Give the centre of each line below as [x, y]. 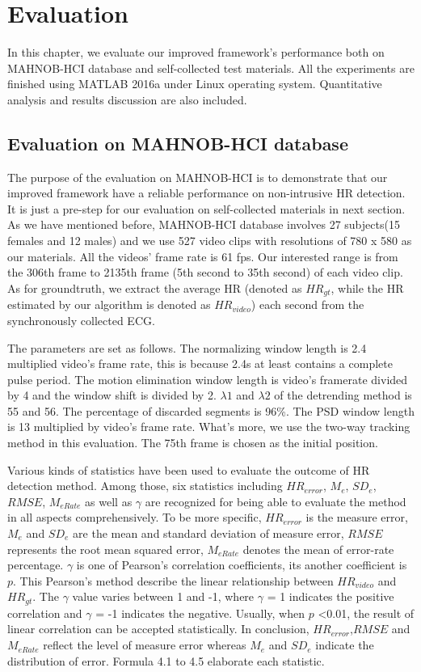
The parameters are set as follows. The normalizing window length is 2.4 [187, 347]
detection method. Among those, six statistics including [145, 486]
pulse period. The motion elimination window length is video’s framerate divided [208, 379]
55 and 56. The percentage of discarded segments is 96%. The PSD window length [211, 410]
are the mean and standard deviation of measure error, [208, 533]
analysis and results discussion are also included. [127, 99]
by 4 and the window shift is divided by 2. [112, 395]
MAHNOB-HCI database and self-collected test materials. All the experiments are [211, 68]
